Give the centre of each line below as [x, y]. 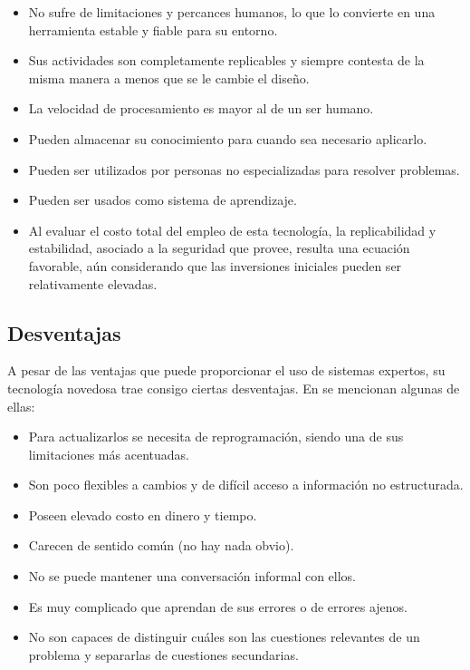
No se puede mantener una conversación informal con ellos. [192, 576]
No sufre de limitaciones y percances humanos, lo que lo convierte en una [232, 12]
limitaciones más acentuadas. [109, 454]
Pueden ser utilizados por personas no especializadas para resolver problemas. [244, 169]
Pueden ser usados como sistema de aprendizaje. [163, 200]
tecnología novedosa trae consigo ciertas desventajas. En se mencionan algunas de [234, 388]
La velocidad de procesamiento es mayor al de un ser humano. [201, 108]
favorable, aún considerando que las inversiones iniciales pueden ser [215, 265]
